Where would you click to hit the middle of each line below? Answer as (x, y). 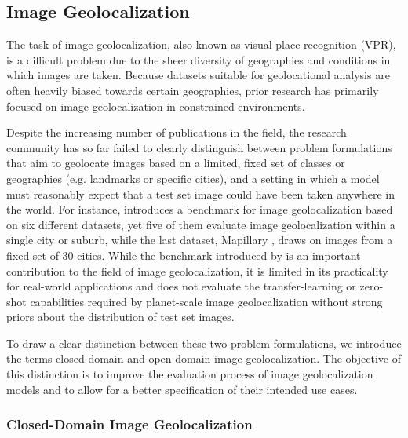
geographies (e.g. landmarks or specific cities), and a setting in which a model (193, 178)
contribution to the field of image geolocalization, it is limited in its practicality (197, 270)
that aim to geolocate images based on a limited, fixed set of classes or (176, 163)
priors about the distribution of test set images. (120, 317)
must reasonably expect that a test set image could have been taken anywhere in (200, 193)
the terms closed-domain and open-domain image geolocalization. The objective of (204, 358)
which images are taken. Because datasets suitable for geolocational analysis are (198, 75)
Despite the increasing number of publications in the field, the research (177, 132)
